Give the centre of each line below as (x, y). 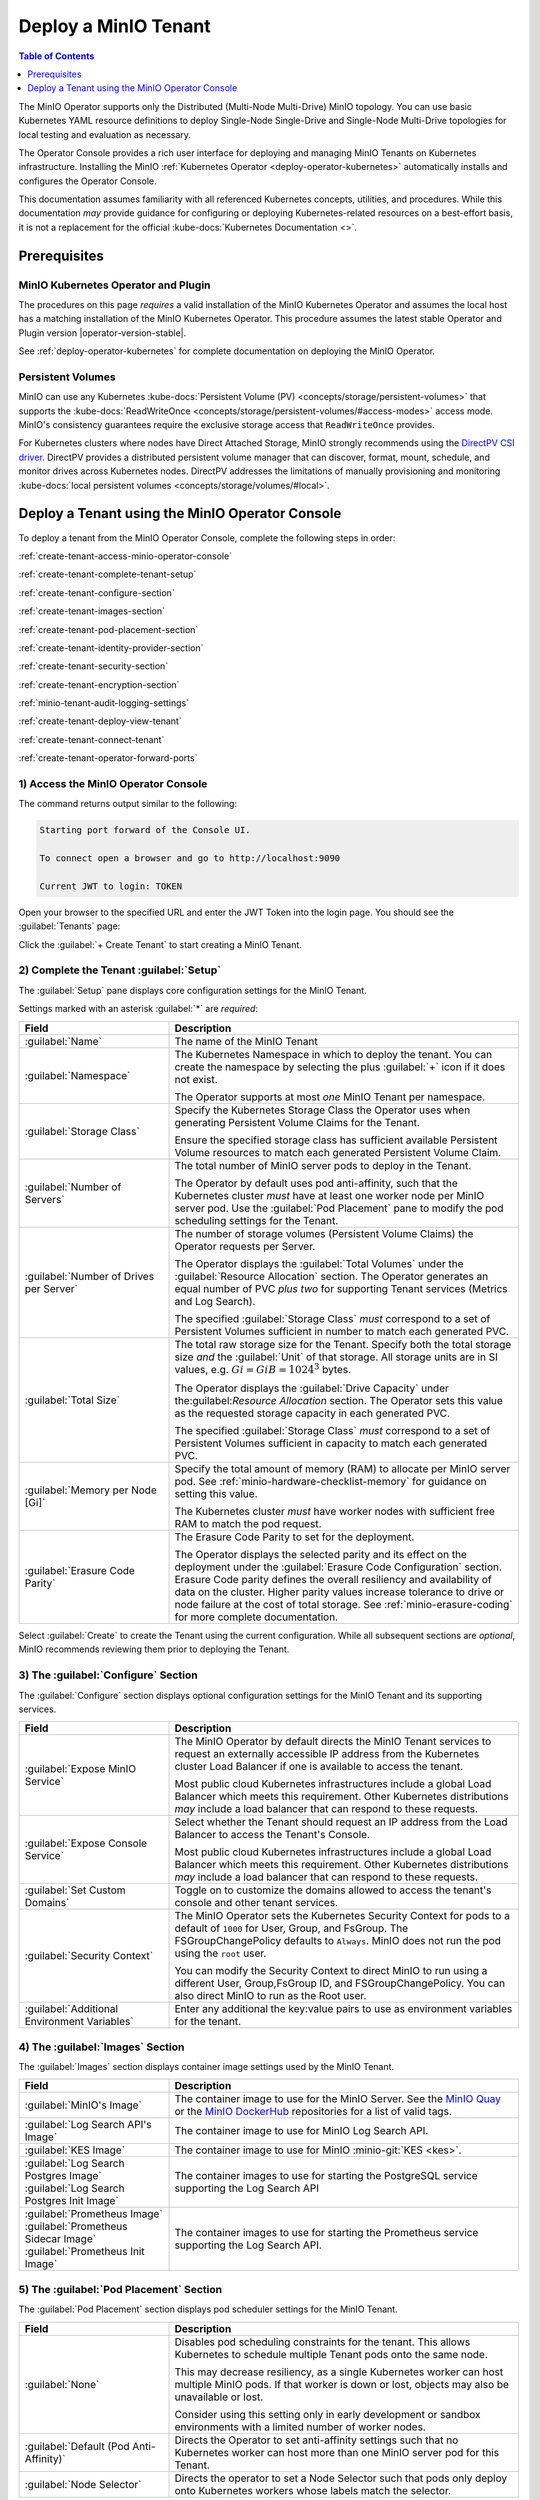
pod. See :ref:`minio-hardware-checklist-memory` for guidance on (330, 1482)
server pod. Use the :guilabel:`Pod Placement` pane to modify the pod (339, 1208)
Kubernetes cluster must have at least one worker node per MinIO (329, 1195)
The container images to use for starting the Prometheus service (326, 2233)
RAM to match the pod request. (248, 1524)
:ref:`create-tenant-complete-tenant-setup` (107, 574)
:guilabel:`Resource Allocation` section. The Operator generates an (331, 1276)
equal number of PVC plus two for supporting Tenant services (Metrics (341, 1288)
